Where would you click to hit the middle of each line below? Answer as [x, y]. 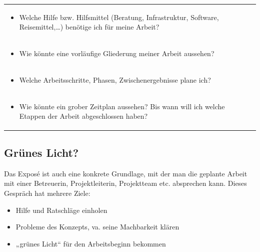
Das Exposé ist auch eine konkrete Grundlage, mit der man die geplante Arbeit [126, 173]
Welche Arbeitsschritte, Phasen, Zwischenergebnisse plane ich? [115, 80]
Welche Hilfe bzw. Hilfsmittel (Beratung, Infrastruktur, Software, [119, 17]
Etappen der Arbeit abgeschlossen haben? [83, 116]
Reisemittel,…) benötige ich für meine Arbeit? [89, 27]
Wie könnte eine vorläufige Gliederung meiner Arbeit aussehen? [117, 53]
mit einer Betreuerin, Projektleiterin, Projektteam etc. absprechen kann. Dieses [125, 183]
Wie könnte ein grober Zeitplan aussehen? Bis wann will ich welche [122, 106]
